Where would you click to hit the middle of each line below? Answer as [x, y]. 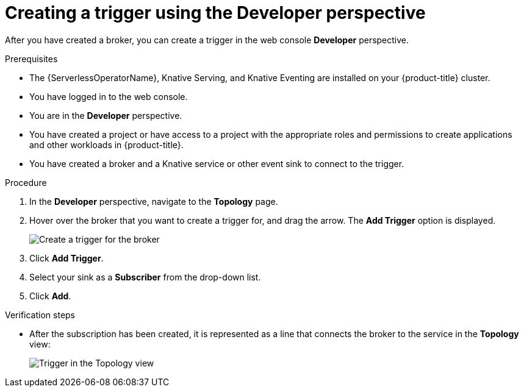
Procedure [26, 182]
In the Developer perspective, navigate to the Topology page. [154, 201]
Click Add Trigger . [66, 258]
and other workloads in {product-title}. [106, 144]
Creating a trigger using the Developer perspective [215, 13]
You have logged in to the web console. [109, 96]
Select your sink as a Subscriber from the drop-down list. [145, 277]
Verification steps [40, 315]
